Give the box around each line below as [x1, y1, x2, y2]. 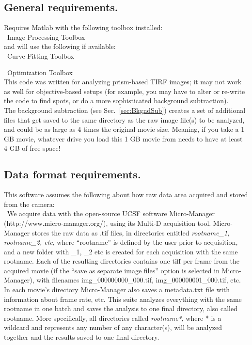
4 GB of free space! [4, 143, 61, 153]
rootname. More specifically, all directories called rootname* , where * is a [4, 313, 221, 323]
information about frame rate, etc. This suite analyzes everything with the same [4, 294, 242, 304]
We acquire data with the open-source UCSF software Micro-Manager [7, 208, 215, 219]
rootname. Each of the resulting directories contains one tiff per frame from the [4, 256, 240, 266]
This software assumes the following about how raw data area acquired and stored [4, 189, 248, 200]
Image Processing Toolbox [7, 31, 85, 42]
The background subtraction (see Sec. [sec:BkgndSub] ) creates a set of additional [4, 105, 246, 115]
